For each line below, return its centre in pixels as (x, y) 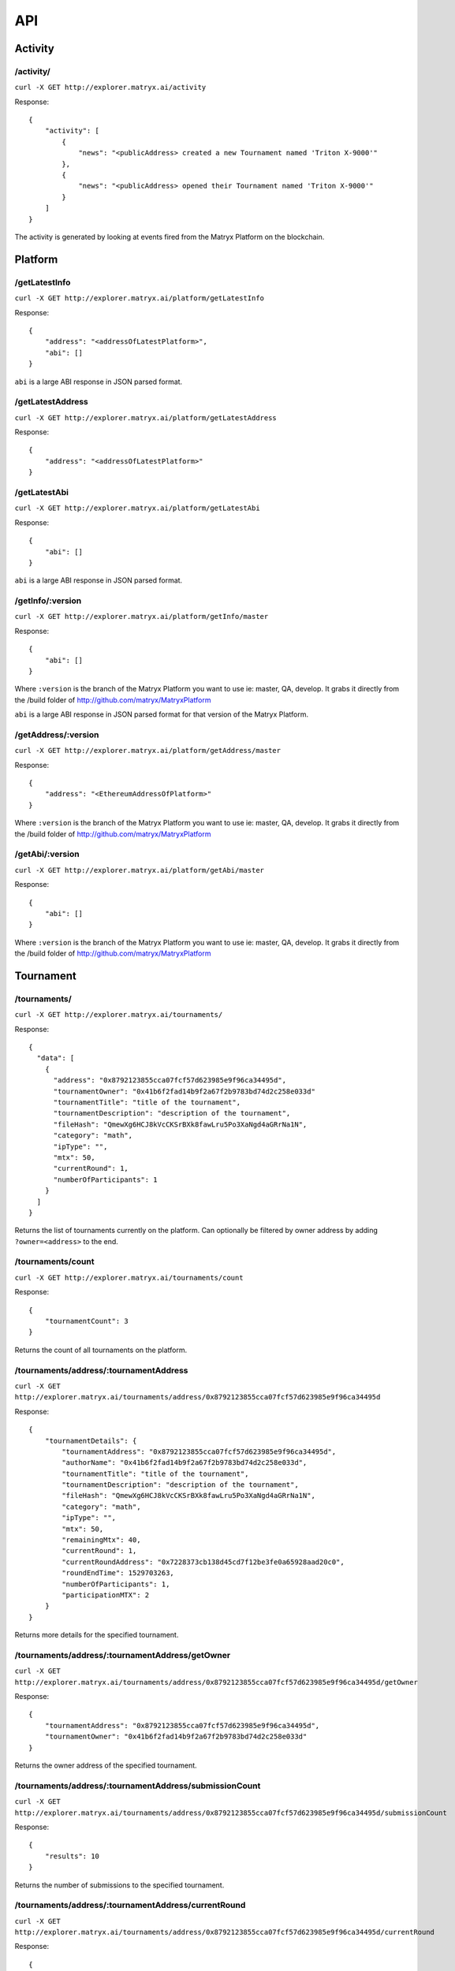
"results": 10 (72, 1856)
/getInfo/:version (48, 601)
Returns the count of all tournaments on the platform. (101, 1350)
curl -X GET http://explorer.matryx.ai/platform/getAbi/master (139, 870)
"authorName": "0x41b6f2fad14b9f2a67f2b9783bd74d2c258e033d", (185, 1463)
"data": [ (56, 1058)
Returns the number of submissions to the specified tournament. (119, 1885)
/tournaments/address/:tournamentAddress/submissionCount (138, 1786)
